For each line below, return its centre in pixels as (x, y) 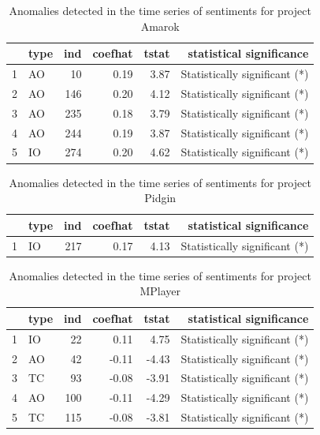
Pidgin (160, 198)
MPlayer (160, 291)
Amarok (160, 26)
